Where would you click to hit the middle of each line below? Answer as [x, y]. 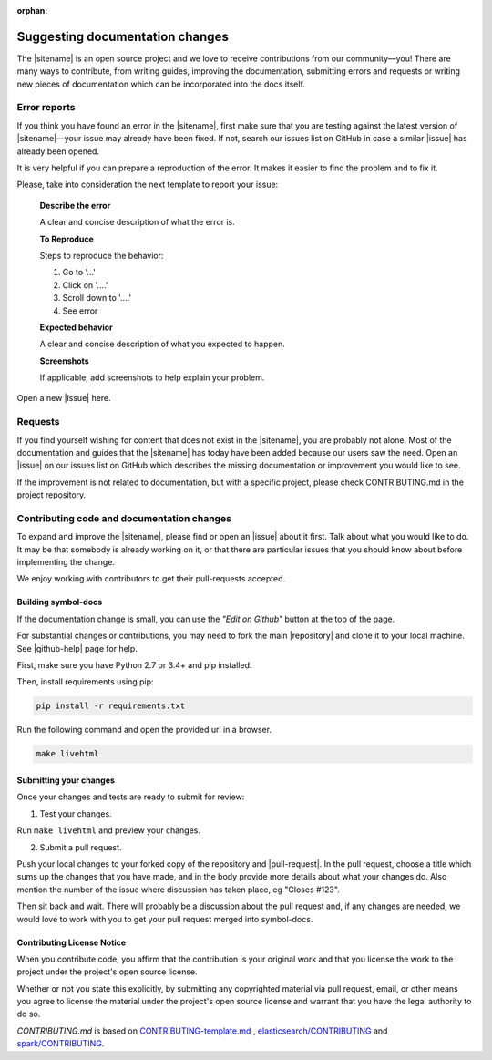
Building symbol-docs [60, 602]
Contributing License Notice [72, 942]
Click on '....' [85, 285]
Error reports [46, 108]
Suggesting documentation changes [123, 36]
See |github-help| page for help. [77, 648]
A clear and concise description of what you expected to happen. [163, 344]
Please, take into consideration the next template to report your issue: [148, 185]
